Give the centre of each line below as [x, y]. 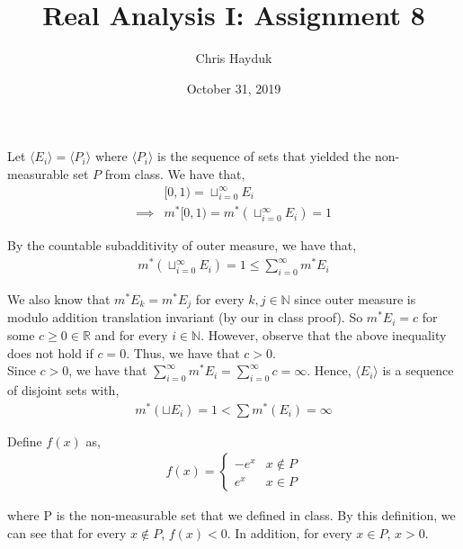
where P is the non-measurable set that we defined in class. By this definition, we [231, 515]
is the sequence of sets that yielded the [264, 156]
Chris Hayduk [234, 58]
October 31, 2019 [234, 88]
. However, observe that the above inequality [324, 334]
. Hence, [329, 370]
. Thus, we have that [183, 352]
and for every [131, 334]
